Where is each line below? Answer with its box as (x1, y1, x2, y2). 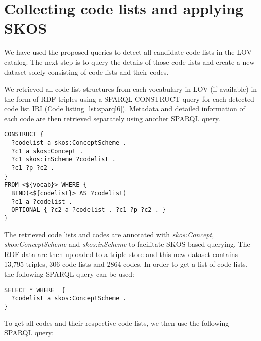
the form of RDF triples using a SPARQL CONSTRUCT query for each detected (4, 93, 254, 104)
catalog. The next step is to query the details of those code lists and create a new (4, 56, 255, 67)
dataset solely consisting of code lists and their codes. (4, 66, 169, 77)
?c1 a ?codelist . (11, 198, 73, 205)
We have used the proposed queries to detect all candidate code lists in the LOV (4, 47, 252, 57)
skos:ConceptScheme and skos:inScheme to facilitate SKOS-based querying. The (4, 239, 250, 249)
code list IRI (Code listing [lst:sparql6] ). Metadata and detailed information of (4, 103, 245, 114)
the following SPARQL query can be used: (4, 269, 134, 279)
